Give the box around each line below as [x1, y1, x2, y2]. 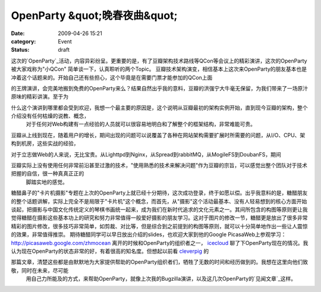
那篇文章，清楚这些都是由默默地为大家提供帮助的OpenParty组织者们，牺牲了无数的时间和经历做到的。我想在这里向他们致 [11, 259, 309, 266]
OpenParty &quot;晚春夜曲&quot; [11, 9, 178, 22]
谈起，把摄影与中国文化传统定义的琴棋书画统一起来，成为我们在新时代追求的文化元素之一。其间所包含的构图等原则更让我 [11, 206, 308, 213]
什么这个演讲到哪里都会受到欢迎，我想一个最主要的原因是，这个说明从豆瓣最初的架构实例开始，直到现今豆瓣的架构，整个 [11, 104, 308, 111]
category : [11, 37, 36, 45]
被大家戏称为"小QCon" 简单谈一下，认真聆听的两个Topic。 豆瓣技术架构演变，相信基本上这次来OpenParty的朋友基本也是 [11, 65, 307, 73]
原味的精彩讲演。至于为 [11, 93, 68, 101]
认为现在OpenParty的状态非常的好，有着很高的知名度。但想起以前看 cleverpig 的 [11, 247, 209, 255]
